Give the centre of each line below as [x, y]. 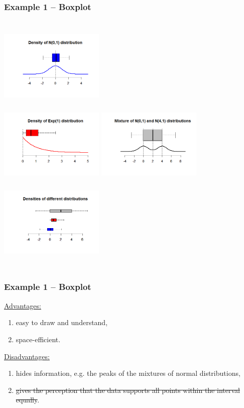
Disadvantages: [27, 356]
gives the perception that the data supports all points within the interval [128, 390]
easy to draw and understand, [62, 322]
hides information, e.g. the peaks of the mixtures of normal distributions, [128, 373]
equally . [28, 400]
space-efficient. [38, 339]
